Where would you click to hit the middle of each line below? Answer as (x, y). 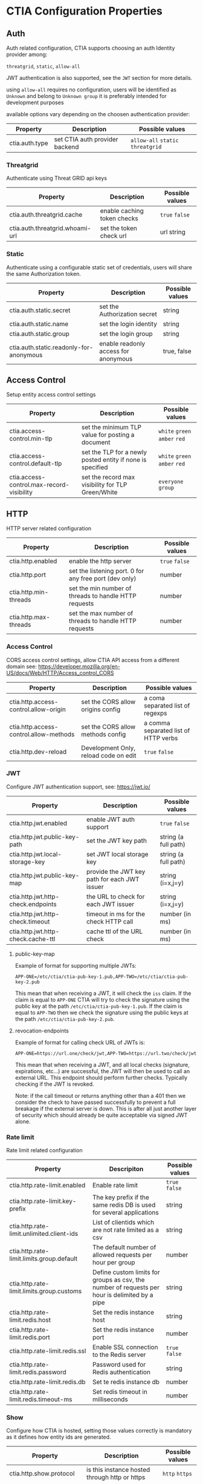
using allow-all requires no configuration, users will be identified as (92, 90)
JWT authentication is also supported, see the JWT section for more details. (99, 78)
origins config (101, 709)
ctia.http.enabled (33, 561)
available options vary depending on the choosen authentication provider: (98, 114)
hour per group (114, 1262)
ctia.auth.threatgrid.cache (46, 215)
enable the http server (100, 561)
